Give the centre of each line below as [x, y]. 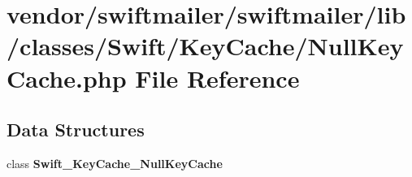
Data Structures [76, 130]
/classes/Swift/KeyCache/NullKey [205, 46]
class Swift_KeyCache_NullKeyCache [115, 163]
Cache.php [67, 78]
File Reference [217, 78]
